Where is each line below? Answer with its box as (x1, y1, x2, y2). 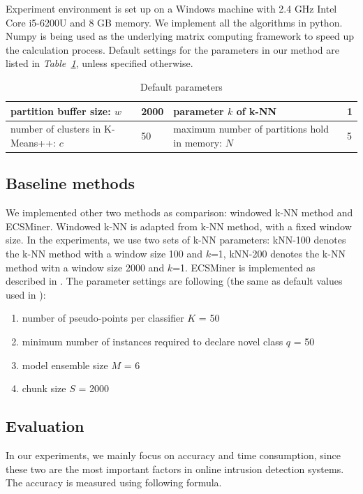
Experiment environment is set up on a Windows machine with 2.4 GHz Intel (6, 1, 337, 15)
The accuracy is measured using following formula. (6, 475, 222, 490)
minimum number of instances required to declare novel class (22, 334, 283, 349)
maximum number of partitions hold (173, 121, 329, 136)
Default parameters (140, 79, 223, 93)
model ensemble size (22, 357, 108, 372)
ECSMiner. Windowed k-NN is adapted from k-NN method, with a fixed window (6, 218, 352, 233)
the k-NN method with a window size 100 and (6, 246, 203, 261)
